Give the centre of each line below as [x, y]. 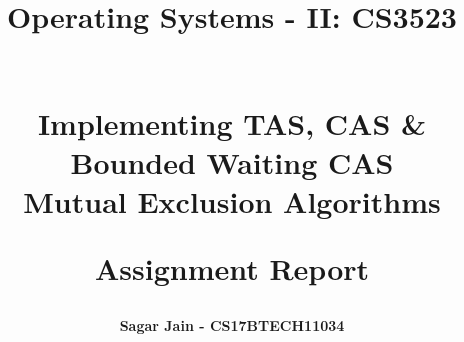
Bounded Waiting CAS [232, 161]
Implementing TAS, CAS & [232, 122]
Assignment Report [232, 268]
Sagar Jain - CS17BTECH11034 [232, 325]
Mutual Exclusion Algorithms [232, 200]
